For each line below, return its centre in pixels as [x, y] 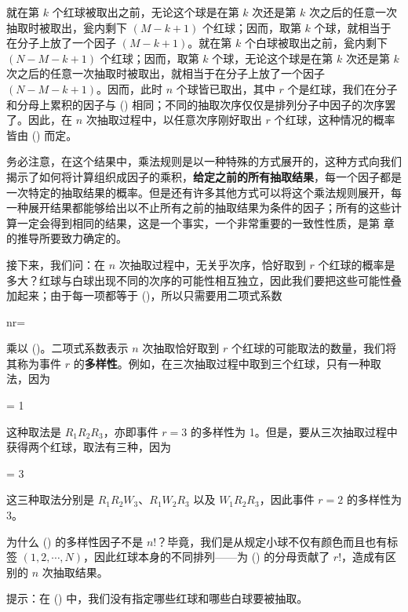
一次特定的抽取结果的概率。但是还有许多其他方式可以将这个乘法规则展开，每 [204, 192]
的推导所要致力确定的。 [67, 238]
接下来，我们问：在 [56, 264]
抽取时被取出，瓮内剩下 [67, 27]
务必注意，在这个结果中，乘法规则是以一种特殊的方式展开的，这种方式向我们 [204, 161]
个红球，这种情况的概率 [335, 120]
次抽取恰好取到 [181, 348]
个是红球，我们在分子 [342, 88]
